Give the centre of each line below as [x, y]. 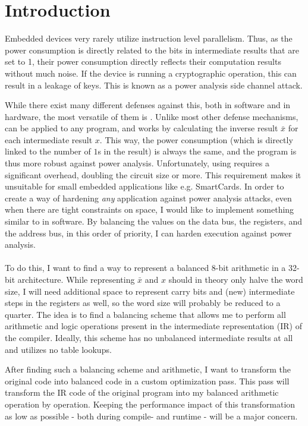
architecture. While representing [76, 279]
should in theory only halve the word [236, 279]
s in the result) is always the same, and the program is [197, 151]
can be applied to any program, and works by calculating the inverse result [142, 128]
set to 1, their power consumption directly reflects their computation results [143, 61]
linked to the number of [48, 151]
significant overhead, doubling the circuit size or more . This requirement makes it [153, 174]
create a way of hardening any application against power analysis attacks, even [148, 198]
